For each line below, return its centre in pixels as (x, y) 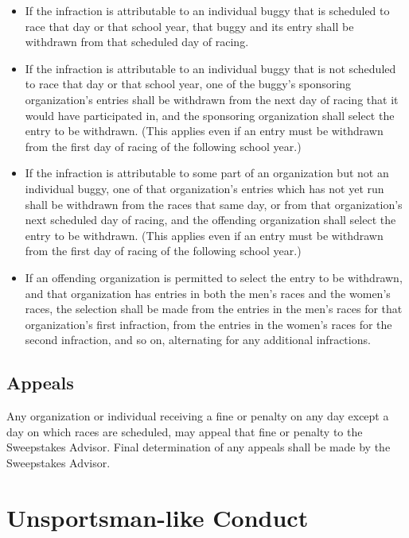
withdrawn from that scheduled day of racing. (137, 42)
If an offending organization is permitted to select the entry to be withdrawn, (214, 277)
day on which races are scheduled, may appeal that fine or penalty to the (185, 431)
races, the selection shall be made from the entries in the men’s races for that (214, 309)
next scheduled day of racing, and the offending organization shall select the (210, 220)
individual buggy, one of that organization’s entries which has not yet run (204, 188)
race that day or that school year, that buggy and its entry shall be (189, 26)
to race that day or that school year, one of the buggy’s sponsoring (188, 84)
